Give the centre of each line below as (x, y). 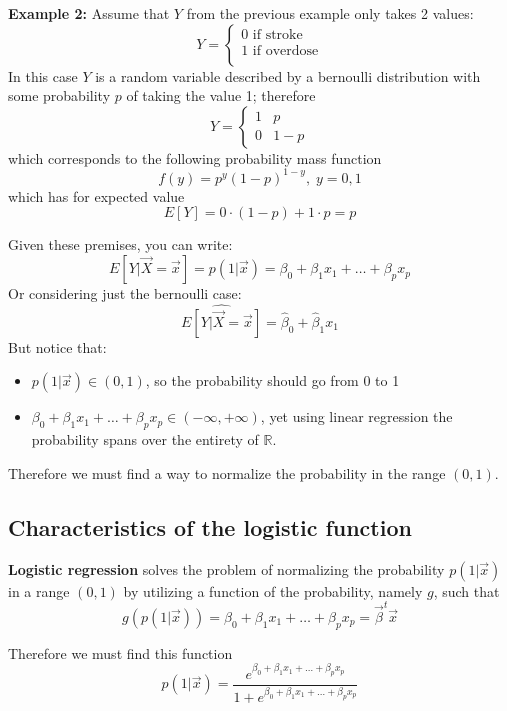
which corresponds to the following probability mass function (195, 157)
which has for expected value (96, 195)
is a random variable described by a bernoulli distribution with (288, 75)
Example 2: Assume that (89, 13)
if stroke (277, 35)
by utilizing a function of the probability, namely (273, 590)
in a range (39, 590)
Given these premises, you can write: (120, 244)
